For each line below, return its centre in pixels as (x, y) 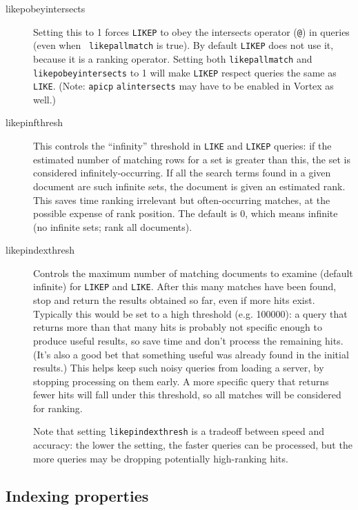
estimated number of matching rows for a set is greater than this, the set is (192, 159)
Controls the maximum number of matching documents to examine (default (193, 273)
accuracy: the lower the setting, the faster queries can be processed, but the (193, 445)
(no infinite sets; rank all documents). (113, 226)
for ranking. (58, 408)
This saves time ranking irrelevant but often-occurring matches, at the (182, 200)
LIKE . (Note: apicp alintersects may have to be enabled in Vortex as (183, 86)
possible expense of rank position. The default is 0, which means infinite (186, 213)
